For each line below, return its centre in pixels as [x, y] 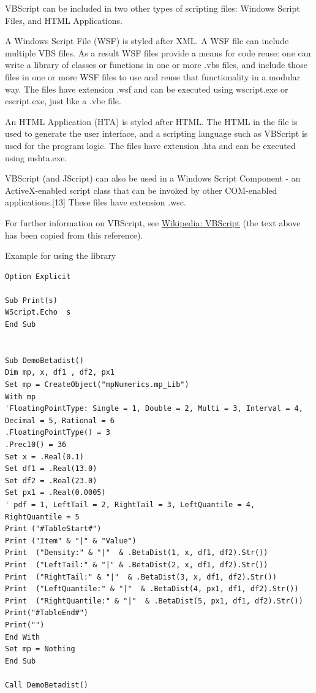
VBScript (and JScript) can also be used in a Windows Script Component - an [153, 178]
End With [23, 637]
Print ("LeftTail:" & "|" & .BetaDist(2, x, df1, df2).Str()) [137, 565]
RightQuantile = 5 [42, 517]
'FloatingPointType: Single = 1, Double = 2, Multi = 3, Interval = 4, [154, 409]
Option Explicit [38, 276]
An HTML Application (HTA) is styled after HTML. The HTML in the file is [151, 121]
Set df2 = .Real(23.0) [51, 481]
